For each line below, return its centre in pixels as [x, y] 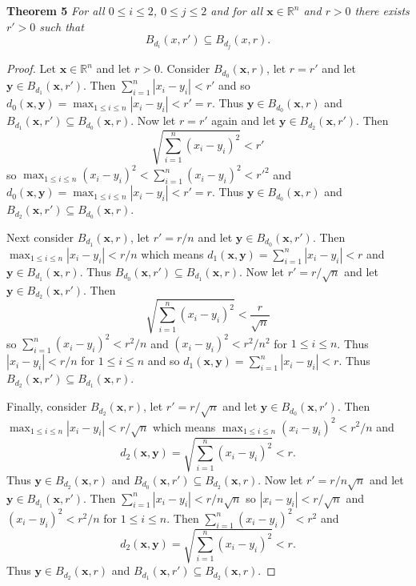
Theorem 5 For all [56, 10]
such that [62, 26]
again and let [244, 120]
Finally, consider [47, 406]
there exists [382, 10]
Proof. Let [31, 68]
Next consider [40, 237]
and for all [237, 10]
